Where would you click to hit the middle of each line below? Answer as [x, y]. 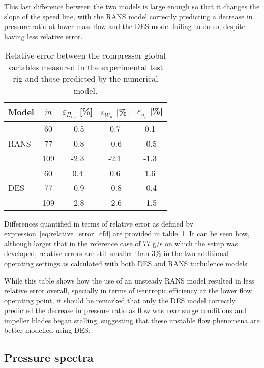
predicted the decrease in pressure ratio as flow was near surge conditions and [125, 310]
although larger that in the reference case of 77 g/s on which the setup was [121, 243]
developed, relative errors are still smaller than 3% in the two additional [116, 253]
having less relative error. [43, 36]
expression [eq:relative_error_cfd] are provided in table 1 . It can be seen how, [127, 233]
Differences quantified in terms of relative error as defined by [99, 223]
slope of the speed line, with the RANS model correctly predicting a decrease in [128, 16]
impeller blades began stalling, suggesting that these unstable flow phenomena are [132, 320]
